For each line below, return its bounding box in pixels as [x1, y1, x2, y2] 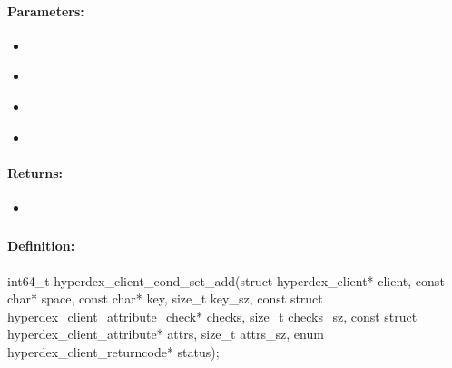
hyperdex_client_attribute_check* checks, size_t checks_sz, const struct [7, 306, 418, 325]
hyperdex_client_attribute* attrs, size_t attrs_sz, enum [7, 324, 324, 343]
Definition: [7, 236, 75, 255]
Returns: [7, 163, 64, 182]
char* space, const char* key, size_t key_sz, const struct [7, 289, 323, 308]
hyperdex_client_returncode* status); [7, 343, 220, 362]
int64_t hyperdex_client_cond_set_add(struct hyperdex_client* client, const [7, 271, 445, 290]
